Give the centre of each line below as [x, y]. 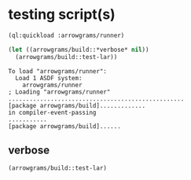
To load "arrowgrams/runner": [58, 71]
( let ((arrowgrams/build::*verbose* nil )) [79, 50]
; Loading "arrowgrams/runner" [59, 92]
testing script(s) [62, 15]
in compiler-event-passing [52, 112]
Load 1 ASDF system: [49, 78]
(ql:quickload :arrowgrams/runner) [66, 35]
